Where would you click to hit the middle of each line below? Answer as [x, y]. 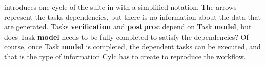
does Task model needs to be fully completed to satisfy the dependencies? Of [126, 36]
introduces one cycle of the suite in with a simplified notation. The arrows [120, 7]
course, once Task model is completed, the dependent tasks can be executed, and [132, 46]
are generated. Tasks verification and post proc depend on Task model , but [128, 27]
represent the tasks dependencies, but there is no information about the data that [133, 17]
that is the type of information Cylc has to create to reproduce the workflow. [125, 56]
